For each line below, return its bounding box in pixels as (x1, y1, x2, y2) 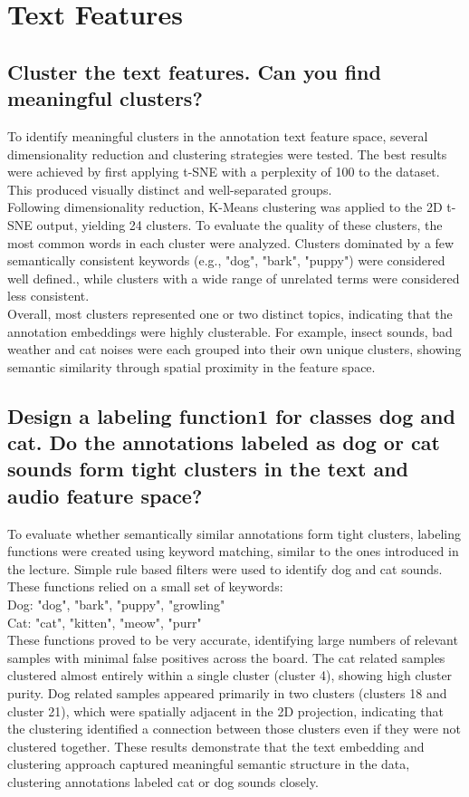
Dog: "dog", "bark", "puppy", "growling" (7, 595, 225, 614)
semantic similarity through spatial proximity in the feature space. (7, 357, 376, 376)
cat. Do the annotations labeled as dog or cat (7, 428, 440, 456)
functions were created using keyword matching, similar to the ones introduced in (7, 542, 459, 561)
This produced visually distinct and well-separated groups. (7, 179, 332, 198)
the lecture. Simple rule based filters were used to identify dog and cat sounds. (7, 559, 443, 578)
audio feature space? (7, 481, 203, 509)
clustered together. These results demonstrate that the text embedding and (7, 736, 425, 755)
